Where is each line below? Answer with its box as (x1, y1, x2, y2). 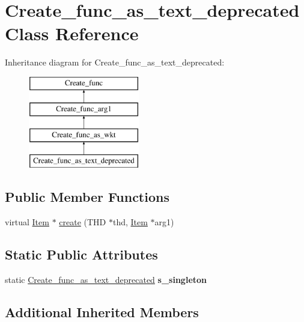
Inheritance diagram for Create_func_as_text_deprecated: (5, 56, 225, 68)
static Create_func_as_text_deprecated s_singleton (5, 273, 207, 285)
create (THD (59, 215, 106, 228)
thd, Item (112, 215, 148, 228)
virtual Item (5, 215, 49, 228)
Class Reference (5, 21, 139, 46)
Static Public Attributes (5, 245, 158, 263)
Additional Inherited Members (5, 302, 199, 321)
